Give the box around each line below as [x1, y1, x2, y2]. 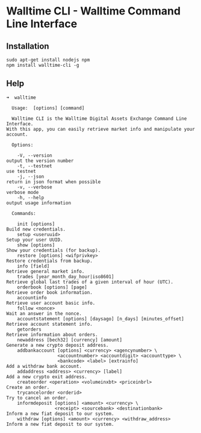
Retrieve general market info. [6, 268, 85, 275]
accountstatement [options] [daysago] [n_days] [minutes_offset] [17, 316, 185, 322]
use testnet [6, 168, 36, 174]
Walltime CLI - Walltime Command [6, 4, 181, 18]
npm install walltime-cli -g [6, 62, 79, 68]
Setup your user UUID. [6, 237, 63, 243]
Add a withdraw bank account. [6, 363, 82, 369]
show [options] [17, 242, 55, 248]
